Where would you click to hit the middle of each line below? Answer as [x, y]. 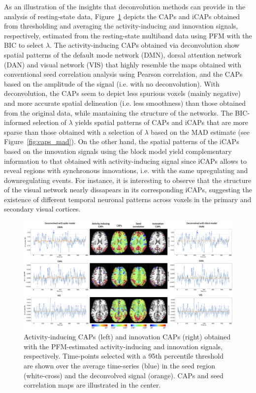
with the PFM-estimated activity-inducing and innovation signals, [123, 346]
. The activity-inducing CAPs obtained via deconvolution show [145, 45]
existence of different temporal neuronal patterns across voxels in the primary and [128, 199]
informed [17, 122]
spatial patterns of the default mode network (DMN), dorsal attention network [123, 54]
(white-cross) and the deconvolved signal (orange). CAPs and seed [124, 375]
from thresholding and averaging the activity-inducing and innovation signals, [121, 26]
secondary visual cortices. [42, 209]
